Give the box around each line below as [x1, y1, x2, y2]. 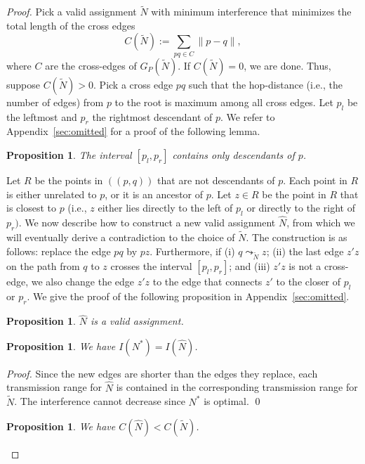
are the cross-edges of [45, 58, 137, 72]
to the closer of [276, 274, 341, 289]
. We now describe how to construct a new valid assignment [18, 215, 276, 230]
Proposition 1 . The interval [6, 147, 132, 162]
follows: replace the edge [6, 243, 111, 258]
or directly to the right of [246, 200, 355, 215]
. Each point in [283, 172, 347, 187]
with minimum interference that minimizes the [151, 4, 352, 19]
